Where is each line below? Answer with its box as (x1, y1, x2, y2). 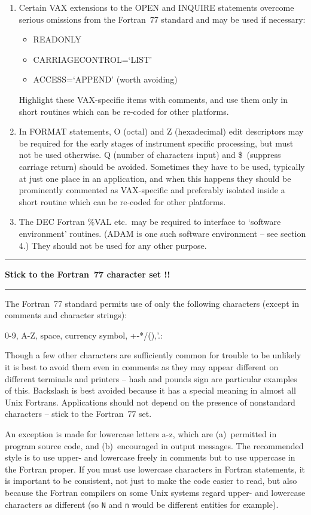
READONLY (33, 33, 82, 45)
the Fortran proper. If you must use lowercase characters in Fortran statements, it (5, 462, 306, 475)
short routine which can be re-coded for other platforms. (19, 195, 226, 208)
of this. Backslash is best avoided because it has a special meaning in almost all (5, 384, 296, 397)
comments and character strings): (5, 309, 127, 321)
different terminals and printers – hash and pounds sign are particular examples (5, 372, 297, 385)
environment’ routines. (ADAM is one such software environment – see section (19, 227, 306, 239)
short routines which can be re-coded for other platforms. (19, 105, 229, 117)
